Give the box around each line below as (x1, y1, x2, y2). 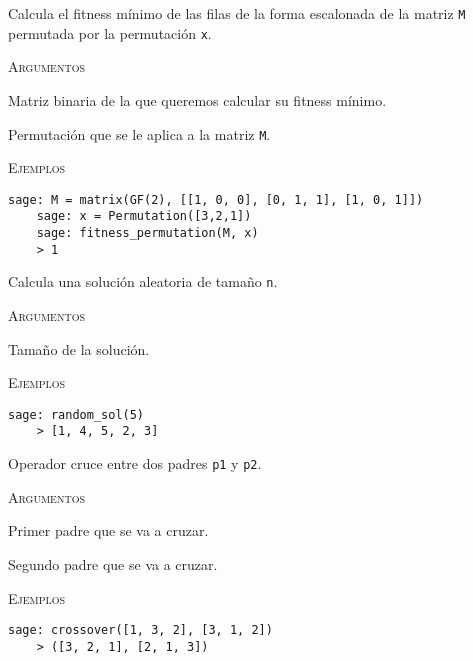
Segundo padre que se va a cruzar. (8, 553, 218, 574)
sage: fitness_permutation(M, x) (36, 226, 259, 241)
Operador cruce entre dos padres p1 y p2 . (8, 453, 262, 474)
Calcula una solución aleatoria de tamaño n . (8, 271, 278, 292)
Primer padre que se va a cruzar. (8, 520, 209, 541)
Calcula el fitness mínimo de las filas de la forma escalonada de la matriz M (8, 3, 466, 23)
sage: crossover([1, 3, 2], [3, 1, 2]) (8, 623, 273, 638)
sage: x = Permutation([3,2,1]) (36, 209, 252, 224)
